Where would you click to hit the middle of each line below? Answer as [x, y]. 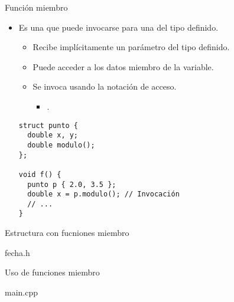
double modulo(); [61, 145]
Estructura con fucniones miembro [67, 233]
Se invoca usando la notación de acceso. [105, 86]
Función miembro [36, 7]
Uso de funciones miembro [52, 272]
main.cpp [22, 292]
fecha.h [17, 252]
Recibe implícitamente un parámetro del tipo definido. [131, 47]
